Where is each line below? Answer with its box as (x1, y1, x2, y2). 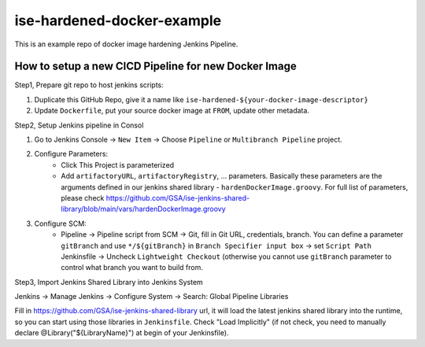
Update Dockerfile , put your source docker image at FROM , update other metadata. (34, 106, 310, 116)
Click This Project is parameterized (61, 160, 175, 169)
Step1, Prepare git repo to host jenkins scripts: (14, 80, 164, 90)
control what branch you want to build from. (61, 263, 204, 272)
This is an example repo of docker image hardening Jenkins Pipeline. (14, 39, 238, 49)
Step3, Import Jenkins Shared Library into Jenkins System (14, 277, 204, 286)
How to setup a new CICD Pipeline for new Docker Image (14, 60, 297, 73)
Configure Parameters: (34, 150, 109, 159)
